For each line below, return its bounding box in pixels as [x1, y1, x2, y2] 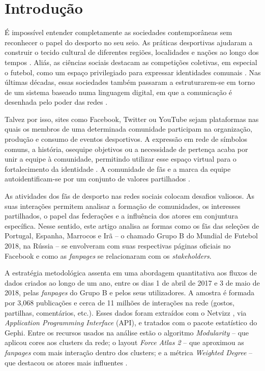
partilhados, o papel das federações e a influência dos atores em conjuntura [5, 210, 239, 221]
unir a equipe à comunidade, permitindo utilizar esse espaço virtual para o [5, 153, 237, 164]
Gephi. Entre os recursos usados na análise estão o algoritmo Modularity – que [5, 327, 249, 337]
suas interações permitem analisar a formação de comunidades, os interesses [5, 200, 241, 211]
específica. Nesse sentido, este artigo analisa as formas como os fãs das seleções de [5, 220, 259, 231]
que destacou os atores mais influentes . [5, 357, 128, 367]
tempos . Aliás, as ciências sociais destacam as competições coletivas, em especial [5, 56, 257, 67]
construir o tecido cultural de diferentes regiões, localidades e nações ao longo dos [5, 47, 259, 57]
